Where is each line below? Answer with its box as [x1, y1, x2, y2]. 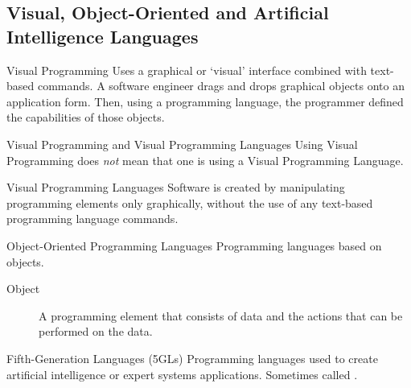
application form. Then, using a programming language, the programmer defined [6, 93, 404, 109]
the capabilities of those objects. [6, 109, 165, 126]
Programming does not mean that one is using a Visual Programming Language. [6, 151, 404, 168]
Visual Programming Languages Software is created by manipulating [6, 179, 345, 196]
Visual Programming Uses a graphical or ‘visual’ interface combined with [6, 61, 367, 78]
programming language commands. [6, 210, 179, 227]
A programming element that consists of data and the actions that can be [39, 307, 403, 324]
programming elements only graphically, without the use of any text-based [6, 194, 373, 211]
